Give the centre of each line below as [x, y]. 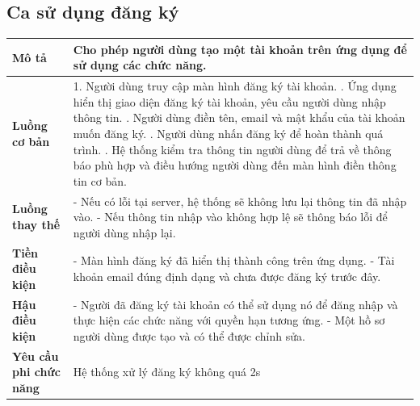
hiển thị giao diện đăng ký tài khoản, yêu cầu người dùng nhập [229, 101]
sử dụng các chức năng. [140, 65]
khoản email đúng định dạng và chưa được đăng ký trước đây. [227, 276]
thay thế [36, 224]
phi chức [36, 372]
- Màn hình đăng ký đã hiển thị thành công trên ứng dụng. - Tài [234, 260]
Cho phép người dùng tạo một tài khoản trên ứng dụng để [240, 49]
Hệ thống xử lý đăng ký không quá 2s [167, 372]
